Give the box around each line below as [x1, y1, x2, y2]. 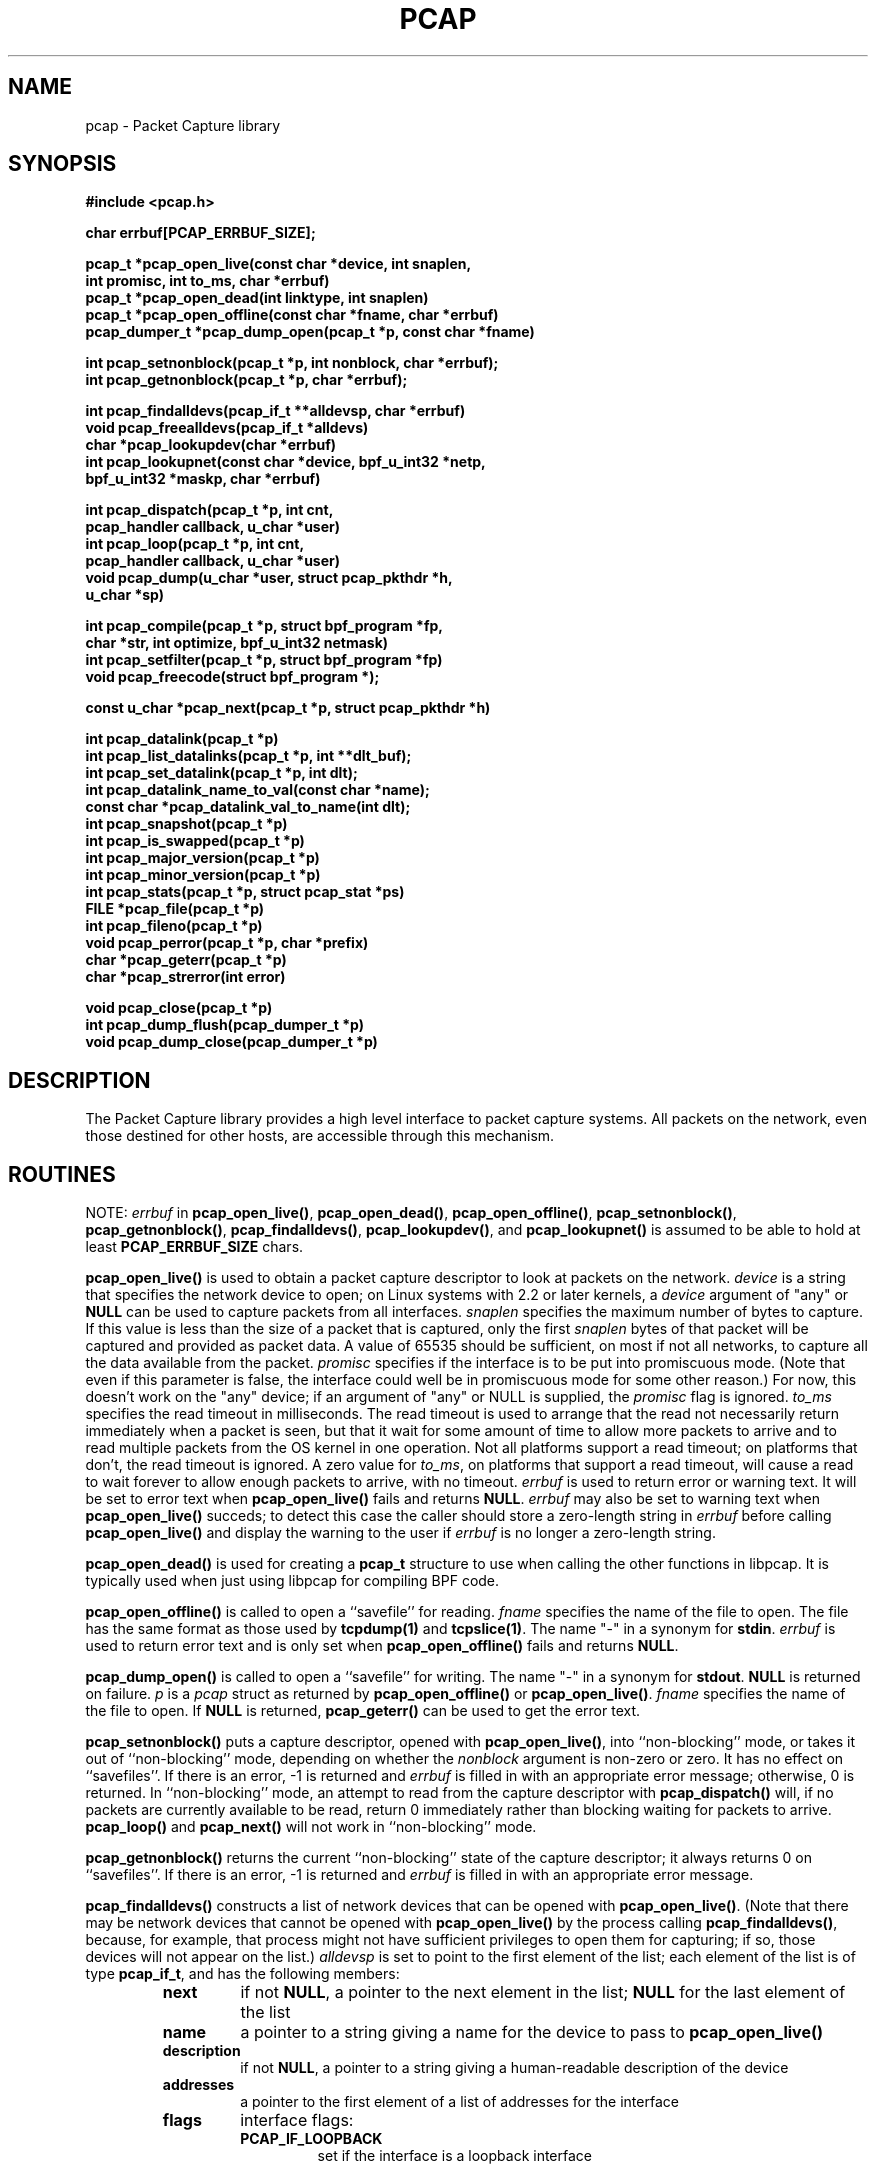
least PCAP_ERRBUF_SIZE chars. [85, 1238, 304, 1256]
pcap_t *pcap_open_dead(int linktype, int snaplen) [85, 289, 429, 307]
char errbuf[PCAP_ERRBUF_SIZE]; [85, 224, 316, 242]
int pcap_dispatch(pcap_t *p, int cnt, [85, 501, 334, 519]
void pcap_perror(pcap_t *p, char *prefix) [85, 934, 369, 952]
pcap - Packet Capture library [85, 116, 281, 134]
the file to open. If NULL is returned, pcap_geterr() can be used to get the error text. [85, 1702, 641, 1720]
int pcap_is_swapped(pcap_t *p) [85, 832, 305, 850]
